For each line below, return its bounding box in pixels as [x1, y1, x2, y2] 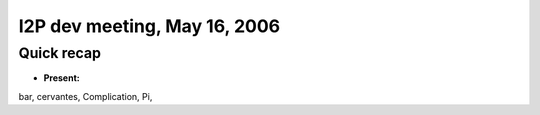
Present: [43, 72, 80, 84]
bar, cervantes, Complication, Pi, [18, 90, 153, 102]
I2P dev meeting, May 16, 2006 [18, 15, 280, 37]
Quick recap [18, 44, 102, 62]
